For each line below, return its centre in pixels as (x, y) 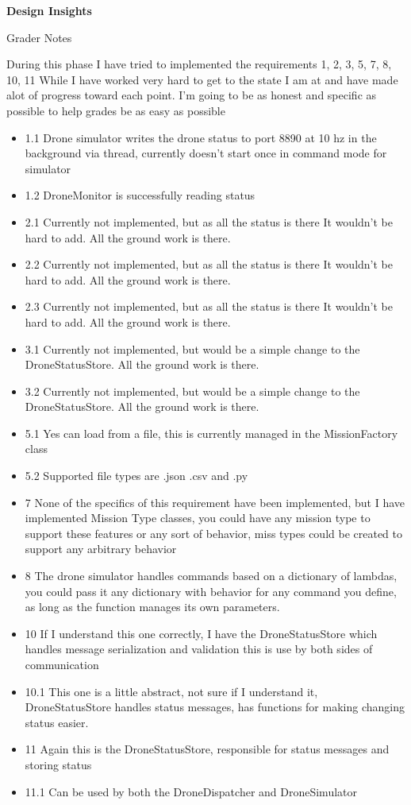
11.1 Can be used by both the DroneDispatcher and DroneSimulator (191, 791)
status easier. (57, 722)
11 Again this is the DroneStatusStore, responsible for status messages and (207, 749)
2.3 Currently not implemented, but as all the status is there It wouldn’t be (209, 306)
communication (62, 664)
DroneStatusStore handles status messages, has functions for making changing (215, 707)
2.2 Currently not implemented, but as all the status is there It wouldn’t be (209, 264)
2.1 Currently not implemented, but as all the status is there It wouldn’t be (209, 221)
